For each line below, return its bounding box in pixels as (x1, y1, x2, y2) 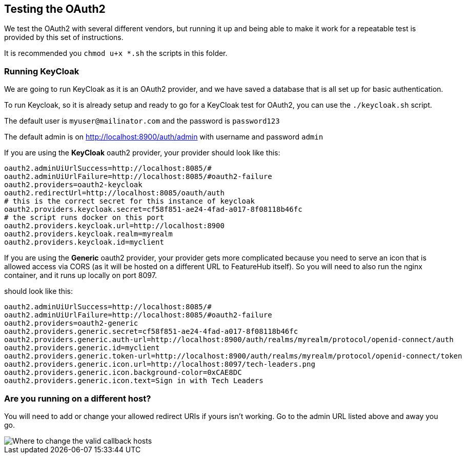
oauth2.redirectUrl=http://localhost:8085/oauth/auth (4, 189, 225, 197)
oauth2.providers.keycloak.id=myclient (4, 238, 164, 247)
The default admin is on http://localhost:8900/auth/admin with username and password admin (4, 132, 323, 142)
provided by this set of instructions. (4, 33, 124, 42)
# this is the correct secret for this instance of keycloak (4, 197, 255, 206)
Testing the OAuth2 (4, 3, 106, 15)
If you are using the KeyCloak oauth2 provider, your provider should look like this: (4, 148, 280, 157)
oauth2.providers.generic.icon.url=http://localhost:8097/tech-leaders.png (4, 360, 315, 369)
